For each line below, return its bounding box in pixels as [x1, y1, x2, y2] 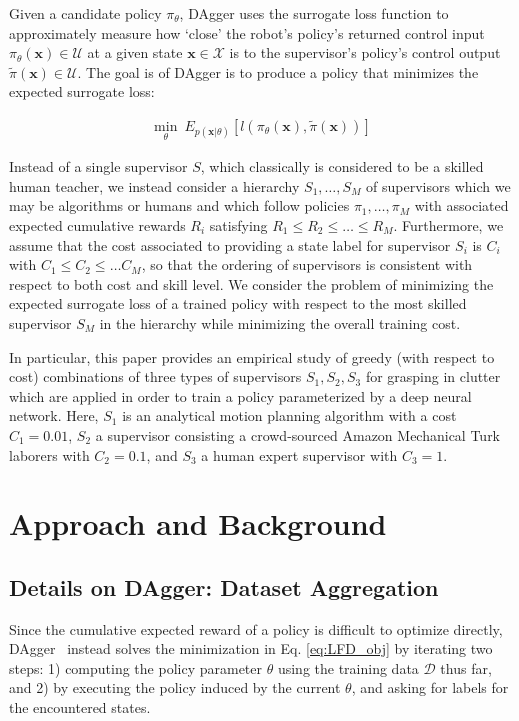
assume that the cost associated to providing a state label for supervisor [9, 234, 451, 255]
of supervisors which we [366, 175, 511, 196]
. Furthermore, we [393, 215, 504, 235]
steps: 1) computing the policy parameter [9, 657, 263, 678]
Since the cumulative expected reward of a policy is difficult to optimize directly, [9, 618, 503, 639]
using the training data [277, 657, 419, 678]
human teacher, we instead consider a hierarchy [9, 175, 300, 196]
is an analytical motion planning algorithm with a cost [122, 405, 457, 426]
